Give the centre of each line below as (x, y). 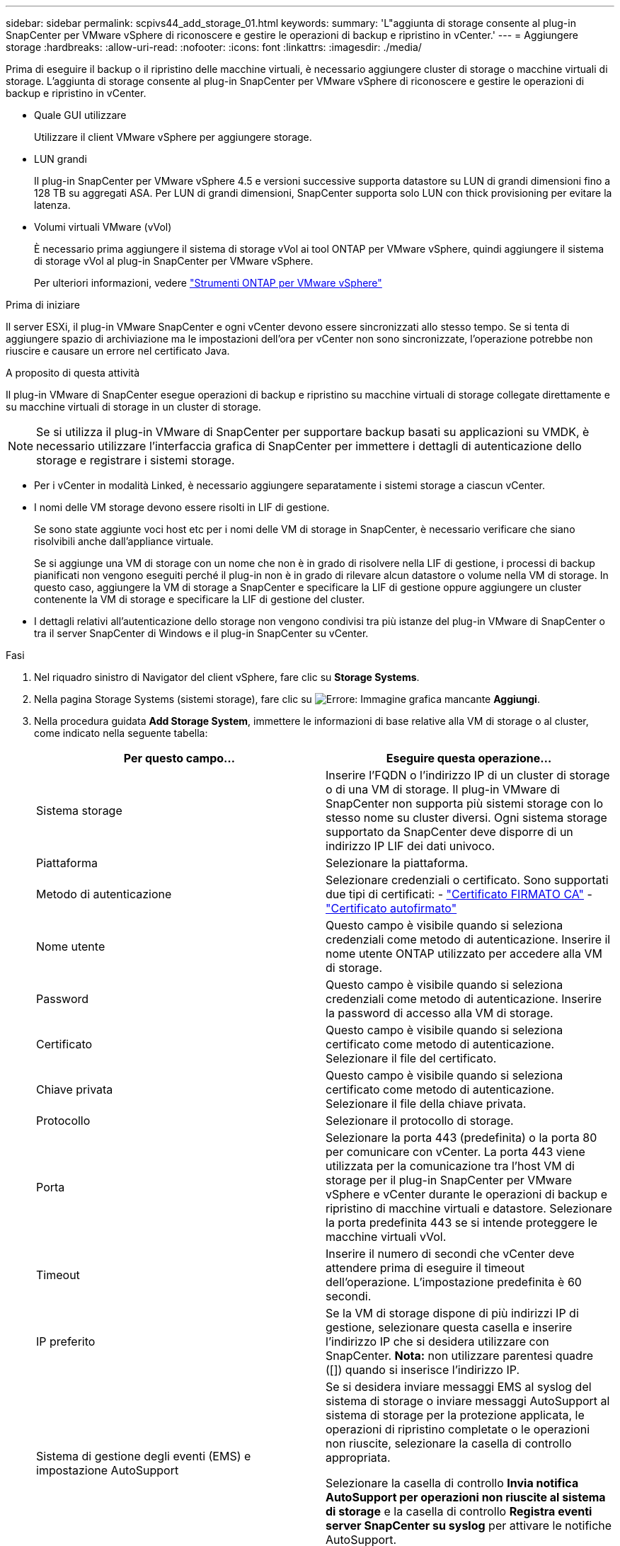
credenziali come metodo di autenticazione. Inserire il (468, 939)
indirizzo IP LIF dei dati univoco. (411, 846)
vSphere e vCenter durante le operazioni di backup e (466, 1194)
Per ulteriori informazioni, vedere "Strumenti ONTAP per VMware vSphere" (208, 283)
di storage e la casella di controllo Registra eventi (459, 1511)
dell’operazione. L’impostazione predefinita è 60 (454, 1282)
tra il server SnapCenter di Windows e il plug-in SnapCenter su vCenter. (201, 633)
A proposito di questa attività (73, 373)
